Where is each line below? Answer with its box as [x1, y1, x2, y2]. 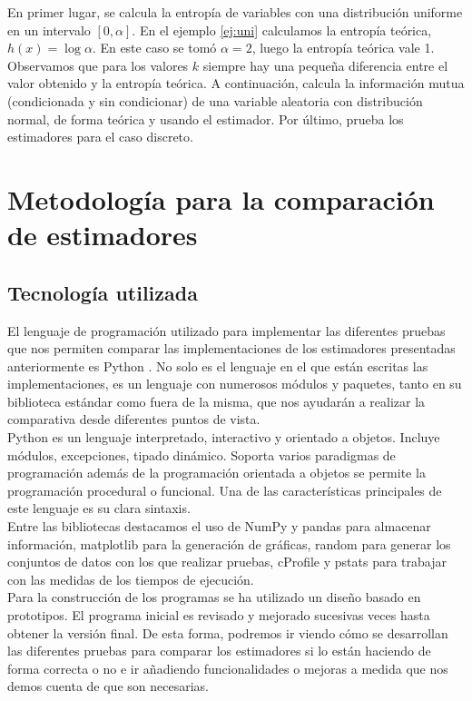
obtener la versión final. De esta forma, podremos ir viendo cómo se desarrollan [7, 623, 448, 642]
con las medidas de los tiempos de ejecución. [7, 569, 254, 588]
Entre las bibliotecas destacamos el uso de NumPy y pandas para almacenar [7, 517, 431, 536]
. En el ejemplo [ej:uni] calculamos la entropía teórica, [132, 20, 432, 39]
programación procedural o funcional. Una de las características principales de [7, 480, 442, 499]
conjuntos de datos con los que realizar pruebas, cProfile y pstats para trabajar [7, 552, 447, 571]
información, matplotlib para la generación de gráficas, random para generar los [7, 534, 451, 553]
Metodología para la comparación [7, 180, 435, 217]
